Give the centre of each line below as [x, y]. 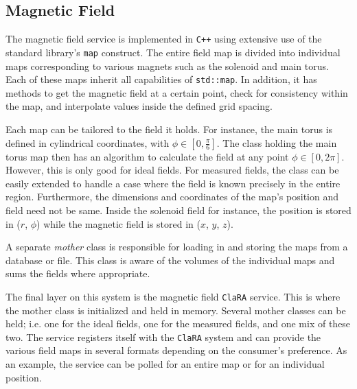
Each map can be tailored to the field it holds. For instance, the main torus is [169, 129]
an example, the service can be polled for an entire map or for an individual [165, 363]
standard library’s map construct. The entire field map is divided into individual [173, 52]
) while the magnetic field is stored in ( [118, 223]
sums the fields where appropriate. [78, 273]
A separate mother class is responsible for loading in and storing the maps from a [177, 247]
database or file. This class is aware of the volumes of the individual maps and [170, 260]
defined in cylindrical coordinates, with [88, 142]
